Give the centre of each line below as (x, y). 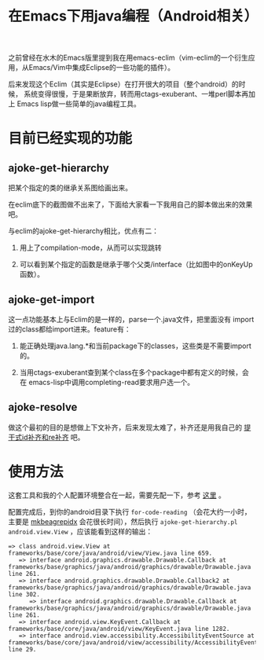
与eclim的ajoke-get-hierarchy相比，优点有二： (84, 231)
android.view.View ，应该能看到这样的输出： (81, 531)
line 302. (24, 594)
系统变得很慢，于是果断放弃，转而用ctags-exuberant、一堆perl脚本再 (136, 94)
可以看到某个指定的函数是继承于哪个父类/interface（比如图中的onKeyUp (136, 265)
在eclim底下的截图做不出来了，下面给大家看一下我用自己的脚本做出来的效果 (130, 204)
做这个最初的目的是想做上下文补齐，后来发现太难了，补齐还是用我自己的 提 (130, 427)
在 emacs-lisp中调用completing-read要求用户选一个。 (107, 382)
